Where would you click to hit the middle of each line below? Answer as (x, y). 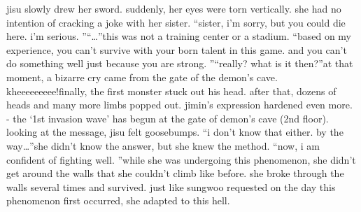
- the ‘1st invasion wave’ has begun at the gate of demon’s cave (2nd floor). (168, 118)
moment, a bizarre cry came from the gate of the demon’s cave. (142, 77)
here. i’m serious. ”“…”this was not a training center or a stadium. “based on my (179, 36)
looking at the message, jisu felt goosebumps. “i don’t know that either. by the (175, 132)
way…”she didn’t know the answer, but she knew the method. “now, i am (163, 145)
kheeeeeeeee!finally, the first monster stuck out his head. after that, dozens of (171, 91)
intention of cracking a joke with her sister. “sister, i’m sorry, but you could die (176, 22)
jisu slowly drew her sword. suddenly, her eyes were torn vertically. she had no (174, 8)
